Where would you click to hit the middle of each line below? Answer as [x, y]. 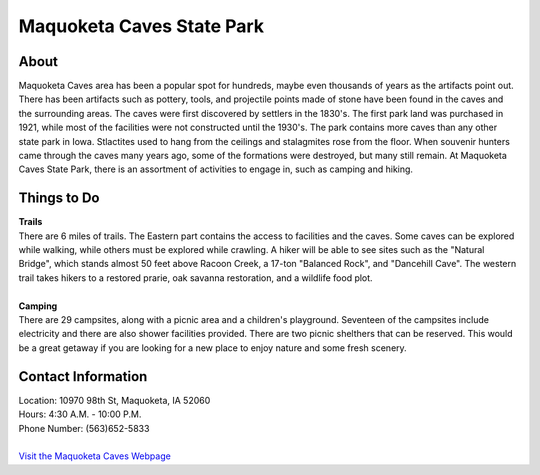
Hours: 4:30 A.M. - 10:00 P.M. [80, 414]
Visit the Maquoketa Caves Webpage [95, 456]
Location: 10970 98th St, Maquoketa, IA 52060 [114, 400]
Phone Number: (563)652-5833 [84, 428]
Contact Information [83, 376]
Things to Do [59, 198]
